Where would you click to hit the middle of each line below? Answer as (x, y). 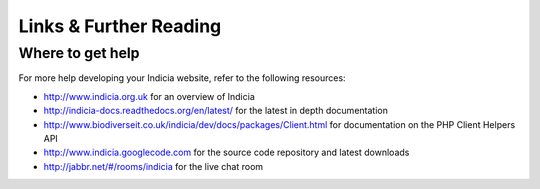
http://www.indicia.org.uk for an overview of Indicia (149, 96)
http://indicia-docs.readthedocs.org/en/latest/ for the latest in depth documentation (216, 111)
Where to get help (79, 53)
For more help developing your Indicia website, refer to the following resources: (182, 78)
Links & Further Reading (120, 26)
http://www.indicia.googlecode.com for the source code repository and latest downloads (226, 152)
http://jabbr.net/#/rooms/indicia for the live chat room (153, 166)
